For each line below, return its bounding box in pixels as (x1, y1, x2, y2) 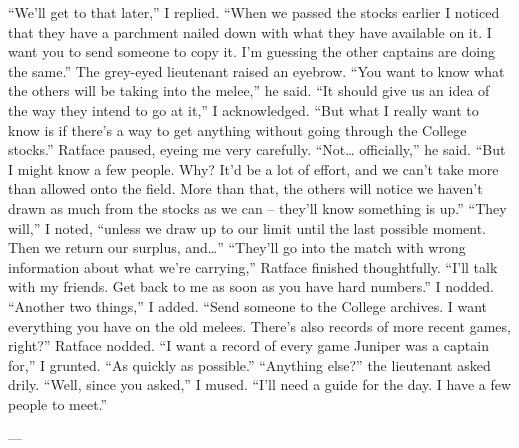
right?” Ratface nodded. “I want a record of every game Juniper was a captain (8, 335, 489, 356)
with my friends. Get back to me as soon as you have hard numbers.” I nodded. (8, 276, 494, 297)
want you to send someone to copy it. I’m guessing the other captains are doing (8, 41, 495, 62)
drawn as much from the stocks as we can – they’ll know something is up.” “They (8, 197, 507, 218)
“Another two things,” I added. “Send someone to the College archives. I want (8, 295, 487, 316)
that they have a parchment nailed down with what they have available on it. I (8, 21, 492, 42)
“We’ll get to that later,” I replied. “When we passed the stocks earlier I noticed (8, 2, 500, 22)
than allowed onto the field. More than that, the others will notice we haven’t (8, 178, 483, 199)
